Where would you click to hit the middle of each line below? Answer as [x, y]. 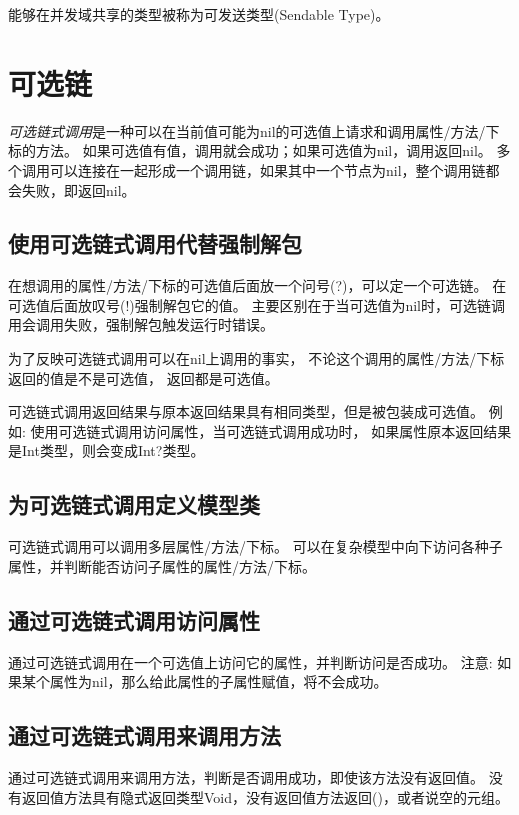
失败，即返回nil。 [78, 189]
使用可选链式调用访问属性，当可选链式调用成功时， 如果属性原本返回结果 [271, 430]
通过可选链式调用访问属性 [134, 619]
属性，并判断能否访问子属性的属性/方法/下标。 [162, 565]
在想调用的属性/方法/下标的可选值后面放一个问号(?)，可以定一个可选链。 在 [257, 285]
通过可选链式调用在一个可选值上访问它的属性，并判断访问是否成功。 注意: [250, 661]
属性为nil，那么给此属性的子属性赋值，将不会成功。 [218, 681]
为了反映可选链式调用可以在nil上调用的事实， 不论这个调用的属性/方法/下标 [256, 358]
